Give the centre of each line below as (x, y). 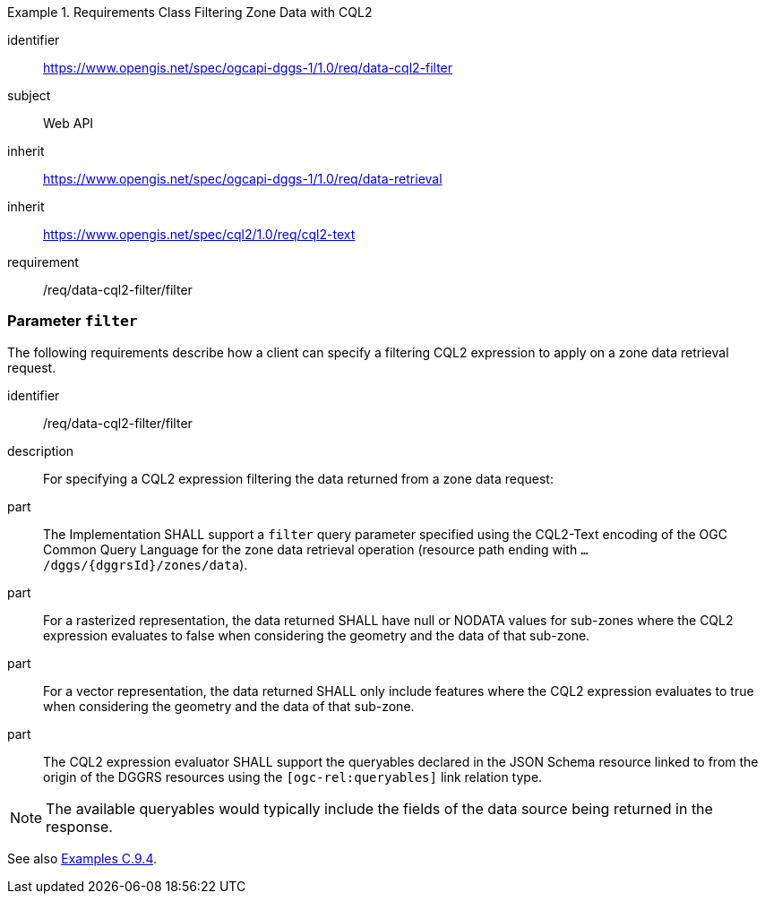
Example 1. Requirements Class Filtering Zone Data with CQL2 (190, 12)
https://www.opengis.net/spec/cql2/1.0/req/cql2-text (199, 234)
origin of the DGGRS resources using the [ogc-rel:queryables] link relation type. (293, 777)
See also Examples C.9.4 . (82, 858)
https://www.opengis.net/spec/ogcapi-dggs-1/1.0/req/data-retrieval (243, 179)
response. (79, 826)
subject (29, 95)
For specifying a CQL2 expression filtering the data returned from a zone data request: (298, 478)
